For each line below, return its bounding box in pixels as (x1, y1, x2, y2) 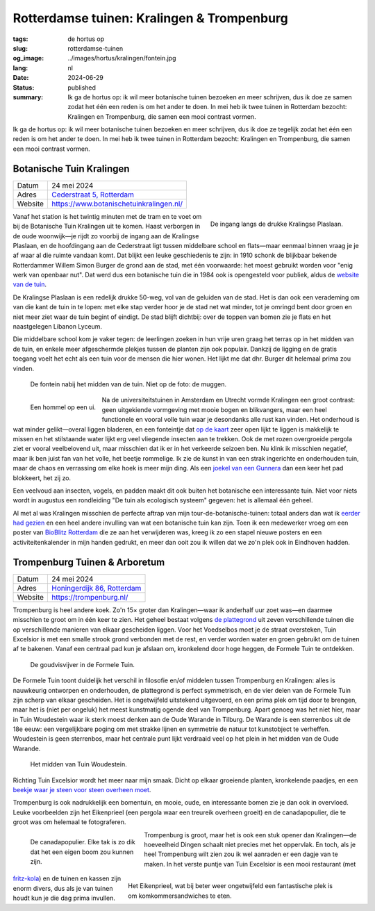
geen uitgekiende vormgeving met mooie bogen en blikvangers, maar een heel (101, 405, 327, 413)
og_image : (12, 54, 44, 63)
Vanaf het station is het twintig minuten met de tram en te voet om (12, 212, 202, 220)
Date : (12, 74, 29, 82)
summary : (12, 92, 44, 101)
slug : (12, 44, 28, 52)
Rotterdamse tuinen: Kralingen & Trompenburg (12, 10, 288, 26)
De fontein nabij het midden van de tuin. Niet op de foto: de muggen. (30, 380, 227, 388)
